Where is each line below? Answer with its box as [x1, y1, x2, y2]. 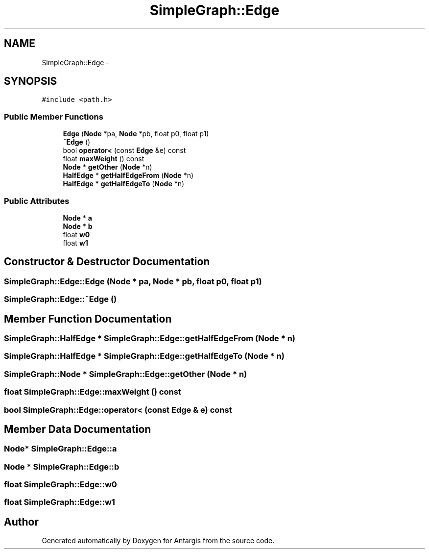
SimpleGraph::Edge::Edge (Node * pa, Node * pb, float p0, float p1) [4, 276, 262, 286]
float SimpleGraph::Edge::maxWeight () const [4, 387, 181, 397]
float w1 [63, 238, 88, 247]
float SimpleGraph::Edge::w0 [4, 479, 117, 490]
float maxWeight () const [63, 154, 144, 163]
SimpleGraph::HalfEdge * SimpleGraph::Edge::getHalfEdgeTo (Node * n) [4, 351, 285, 361]
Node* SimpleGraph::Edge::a [4, 444, 117, 454]
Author [4, 515, 39, 528]
